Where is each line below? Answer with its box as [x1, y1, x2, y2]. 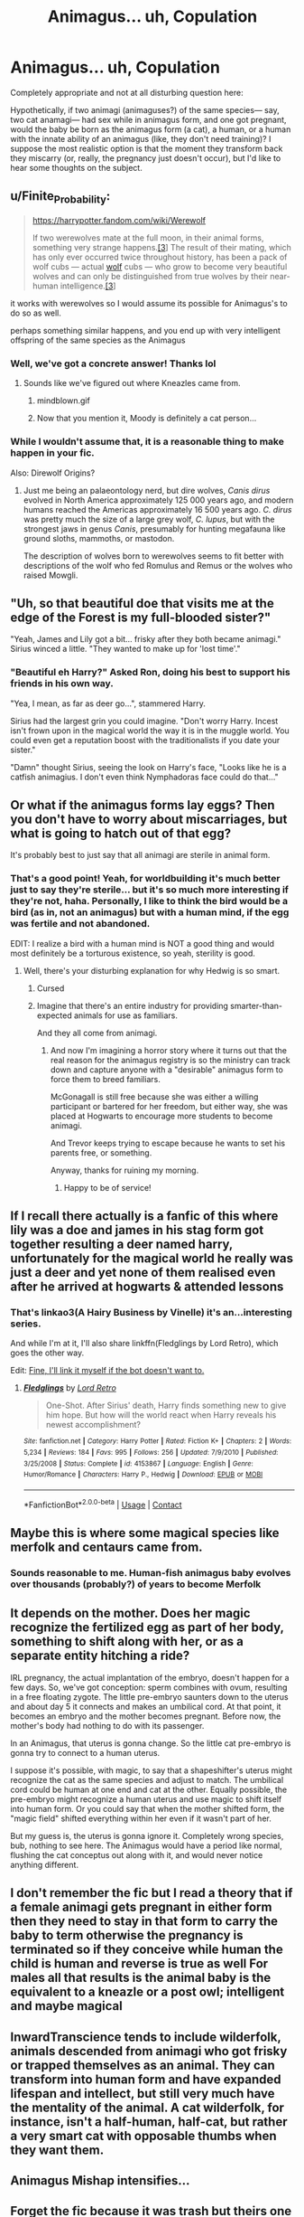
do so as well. [10, 307, 61, 318]
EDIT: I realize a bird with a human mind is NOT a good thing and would [10, 938, 274, 948]
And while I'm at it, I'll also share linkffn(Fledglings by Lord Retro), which [10, 1338, 279, 1349]
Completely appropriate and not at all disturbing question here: [10, 87, 244, 98]
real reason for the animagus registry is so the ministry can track [50, 1054, 291, 1065]
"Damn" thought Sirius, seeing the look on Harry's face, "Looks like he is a [10, 761, 287, 772]
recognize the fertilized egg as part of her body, [10, 1620, 284, 1636]
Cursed [36, 983, 65, 994]
